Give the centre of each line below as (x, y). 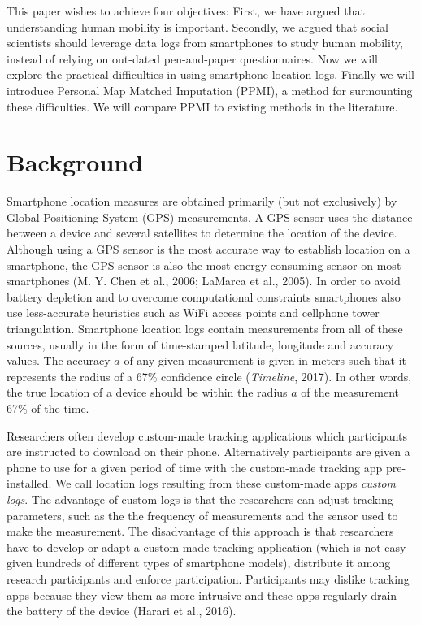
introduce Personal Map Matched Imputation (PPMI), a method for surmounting (210, 90)
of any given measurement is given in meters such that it (265, 360)
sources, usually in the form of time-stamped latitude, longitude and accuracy (200, 344)
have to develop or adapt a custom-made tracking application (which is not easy (206, 547)
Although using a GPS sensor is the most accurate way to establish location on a (208, 249)
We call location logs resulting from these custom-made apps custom (226, 483)
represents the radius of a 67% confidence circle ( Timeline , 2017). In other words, (209, 376)
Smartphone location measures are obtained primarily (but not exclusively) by (202, 201)
